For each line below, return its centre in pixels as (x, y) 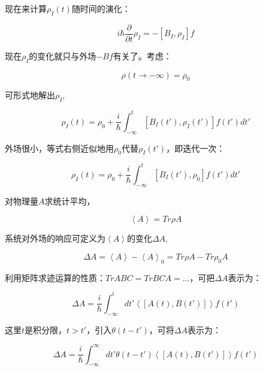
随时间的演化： (101, 8)
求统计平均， (70, 200)
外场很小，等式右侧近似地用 (59, 148)
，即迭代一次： (196, 148)
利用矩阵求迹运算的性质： (55, 277)
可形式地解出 (30, 95)
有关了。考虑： (142, 55)
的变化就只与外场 (63, 55)
